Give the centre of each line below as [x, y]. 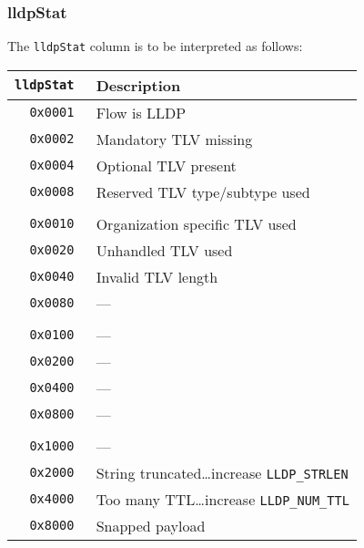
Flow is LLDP [141, 112]
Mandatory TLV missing [174, 139]
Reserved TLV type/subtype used [203, 191]
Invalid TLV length [157, 276]
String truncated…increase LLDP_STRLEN [222, 472]
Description [138, 85]
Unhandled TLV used [164, 250]
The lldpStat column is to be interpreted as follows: [155, 46]
